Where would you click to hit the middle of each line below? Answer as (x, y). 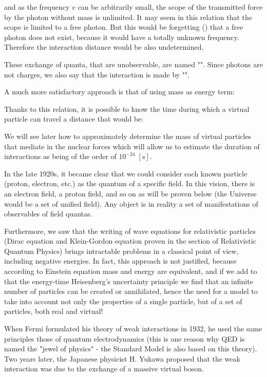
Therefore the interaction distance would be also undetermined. (104, 47)
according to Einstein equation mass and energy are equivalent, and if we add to (131, 271)
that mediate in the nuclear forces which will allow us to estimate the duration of (132, 146)
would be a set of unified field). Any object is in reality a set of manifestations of (131, 203)
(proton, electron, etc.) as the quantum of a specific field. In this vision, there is (130, 183)
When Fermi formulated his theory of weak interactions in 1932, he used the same (133, 329)
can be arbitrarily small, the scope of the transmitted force (170, 7)
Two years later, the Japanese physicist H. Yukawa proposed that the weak (122, 358)
